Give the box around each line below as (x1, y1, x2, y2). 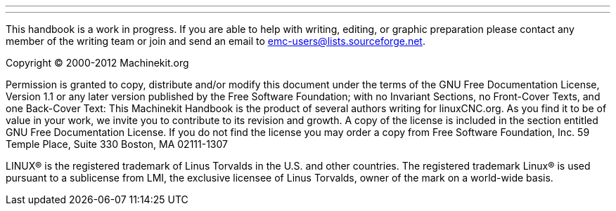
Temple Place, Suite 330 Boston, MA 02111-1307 (6, 138, 228, 150)
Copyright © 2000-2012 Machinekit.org (6, 57, 189, 69)
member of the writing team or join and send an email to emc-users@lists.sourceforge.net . (6, 35, 425, 47)
